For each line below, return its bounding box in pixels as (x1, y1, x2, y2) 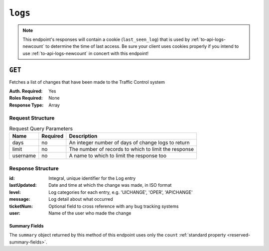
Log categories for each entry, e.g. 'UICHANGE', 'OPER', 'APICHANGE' (48, 189, 193, 195)
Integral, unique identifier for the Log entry (48, 175, 136, 181)
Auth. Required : (9, 88, 43, 94)
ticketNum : (9, 203, 33, 209)
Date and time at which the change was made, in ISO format (48, 182, 172, 188)
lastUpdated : (9, 182, 37, 188)
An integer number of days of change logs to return (69, 139, 190, 146)
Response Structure (9, 165, 59, 172)
